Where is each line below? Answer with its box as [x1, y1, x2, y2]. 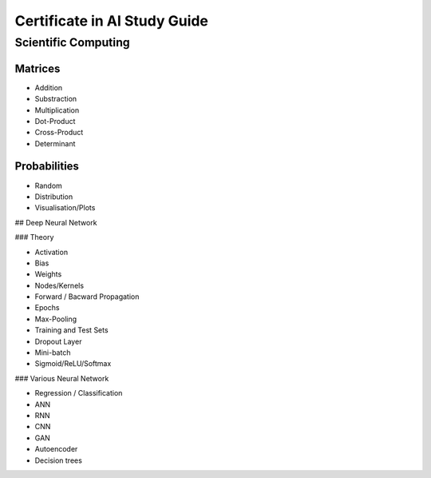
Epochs [34, 303, 60, 313]
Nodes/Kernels [34, 281, 84, 290]
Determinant [34, 138, 76, 148]
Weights [34, 269, 62, 279]
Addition [34, 82, 63, 92]
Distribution [34, 192, 73, 201]
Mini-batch [34, 348, 71, 357]
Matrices [14, 62, 61, 75]
